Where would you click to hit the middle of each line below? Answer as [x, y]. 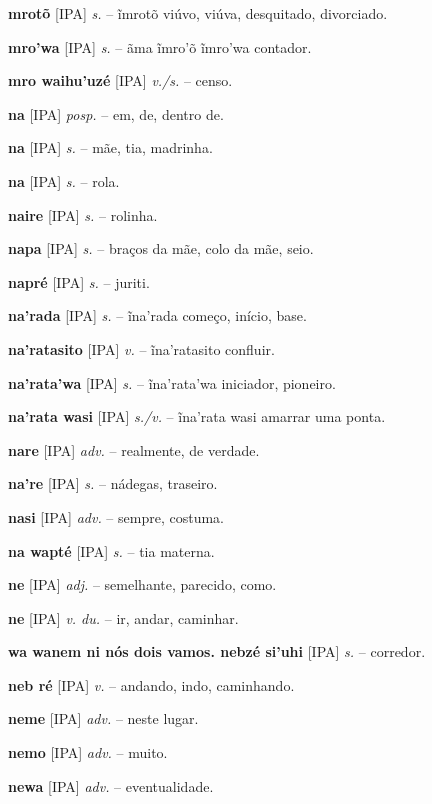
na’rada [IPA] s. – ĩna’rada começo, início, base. [157, 315]
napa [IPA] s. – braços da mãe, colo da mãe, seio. [161, 248]
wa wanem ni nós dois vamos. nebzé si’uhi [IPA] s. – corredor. [217, 651]
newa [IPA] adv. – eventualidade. [111, 785]
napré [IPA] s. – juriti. [79, 281]
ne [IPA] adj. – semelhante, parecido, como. [142, 584]
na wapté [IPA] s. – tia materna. [111, 550]
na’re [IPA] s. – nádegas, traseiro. [113, 483]
